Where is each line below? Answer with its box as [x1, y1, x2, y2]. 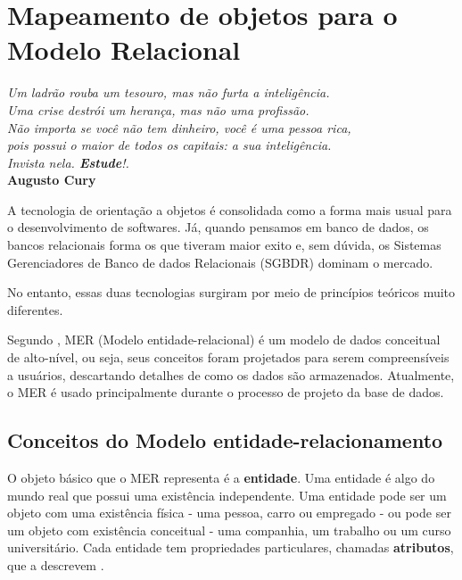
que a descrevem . [7, 555, 104, 574]
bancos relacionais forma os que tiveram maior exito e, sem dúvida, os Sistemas [7, 236, 441, 254]
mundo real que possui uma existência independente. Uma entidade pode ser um [7, 485, 447, 504]
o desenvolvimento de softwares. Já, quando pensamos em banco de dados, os [7, 218, 429, 236]
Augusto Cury [7, 170, 96, 189]
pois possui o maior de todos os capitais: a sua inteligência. [7, 136, 332, 154]
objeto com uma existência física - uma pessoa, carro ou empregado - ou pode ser [7, 503, 451, 522]
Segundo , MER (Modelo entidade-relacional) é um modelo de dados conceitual [7, 330, 441, 349]
